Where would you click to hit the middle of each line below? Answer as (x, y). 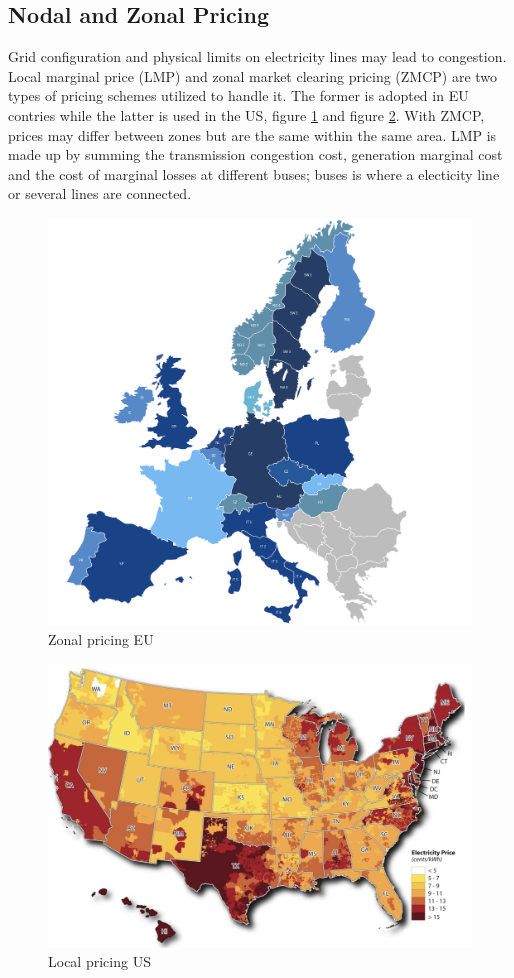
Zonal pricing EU (101, 639)
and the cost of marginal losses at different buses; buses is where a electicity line (254, 173)
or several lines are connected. (100, 193)
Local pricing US (99, 961)
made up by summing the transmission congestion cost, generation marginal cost (255, 154)
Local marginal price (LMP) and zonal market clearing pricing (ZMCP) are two (253, 75)
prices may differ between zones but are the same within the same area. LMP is (252, 134)
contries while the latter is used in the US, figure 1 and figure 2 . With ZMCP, (246, 114)
